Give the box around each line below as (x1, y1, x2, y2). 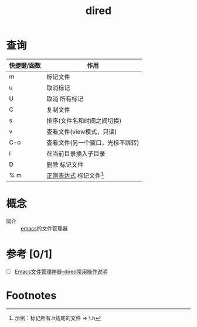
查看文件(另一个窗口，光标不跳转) (46, 139, 140, 147)
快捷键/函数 (9, 61, 41, 70)
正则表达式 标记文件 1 (46, 170, 104, 180)
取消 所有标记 (46, 95, 84, 103)
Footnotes (6, 289, 57, 302)
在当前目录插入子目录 (46, 149, 106, 157)
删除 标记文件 (46, 160, 84, 168)
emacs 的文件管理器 (21, 225, 68, 232)
